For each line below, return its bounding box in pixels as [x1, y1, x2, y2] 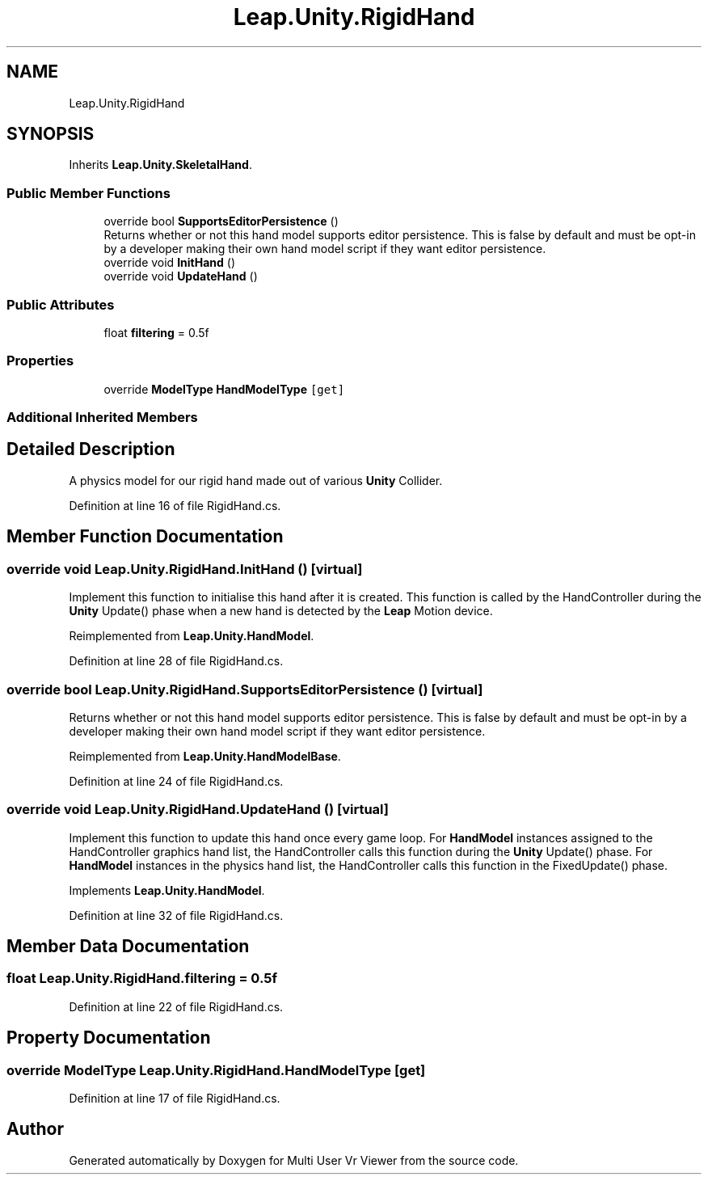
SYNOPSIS [6, 124, 95, 145]
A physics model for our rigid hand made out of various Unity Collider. [69, 473, 443, 487]
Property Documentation [6, 1027, 211, 1048]
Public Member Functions [6, 184, 171, 201]
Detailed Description [6, 439, 175, 460]
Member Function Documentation [6, 526, 284, 547]
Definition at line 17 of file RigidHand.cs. [69, 1091, 280, 1106]
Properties [6, 352, 74, 369]
